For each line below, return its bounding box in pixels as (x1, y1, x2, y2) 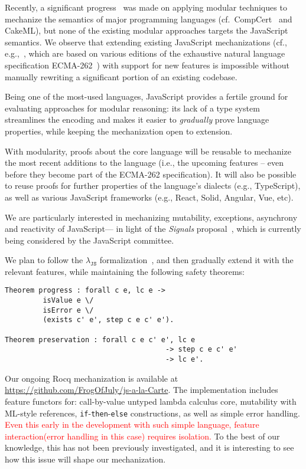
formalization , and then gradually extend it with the (99, 254, 294, 266)
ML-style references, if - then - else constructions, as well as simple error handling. (5, 406, 300, 419)
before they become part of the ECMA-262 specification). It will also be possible (5, 168, 297, 180)
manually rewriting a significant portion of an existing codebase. (5, 70, 237, 83)
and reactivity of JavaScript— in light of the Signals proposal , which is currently (5, 222, 301, 235)
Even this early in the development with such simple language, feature (5, 418, 259, 431)
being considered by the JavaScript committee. (5, 234, 174, 246)
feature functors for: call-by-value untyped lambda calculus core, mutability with (5, 395, 297, 407)
